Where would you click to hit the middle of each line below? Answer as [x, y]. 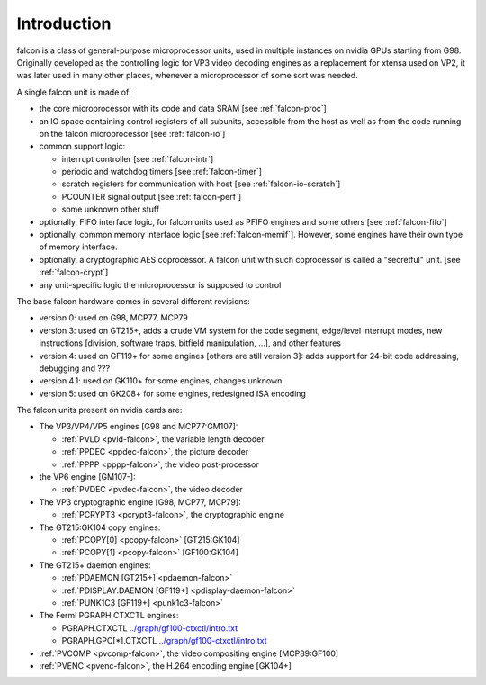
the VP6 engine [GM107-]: [87, 477]
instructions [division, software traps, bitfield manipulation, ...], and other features [190, 343]
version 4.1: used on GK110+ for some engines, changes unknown [161, 381]
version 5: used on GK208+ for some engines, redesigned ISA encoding [172, 393]
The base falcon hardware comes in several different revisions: [134, 301]
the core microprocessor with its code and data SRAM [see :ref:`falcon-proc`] [183, 109]
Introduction [64, 23]
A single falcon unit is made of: [74, 92]
